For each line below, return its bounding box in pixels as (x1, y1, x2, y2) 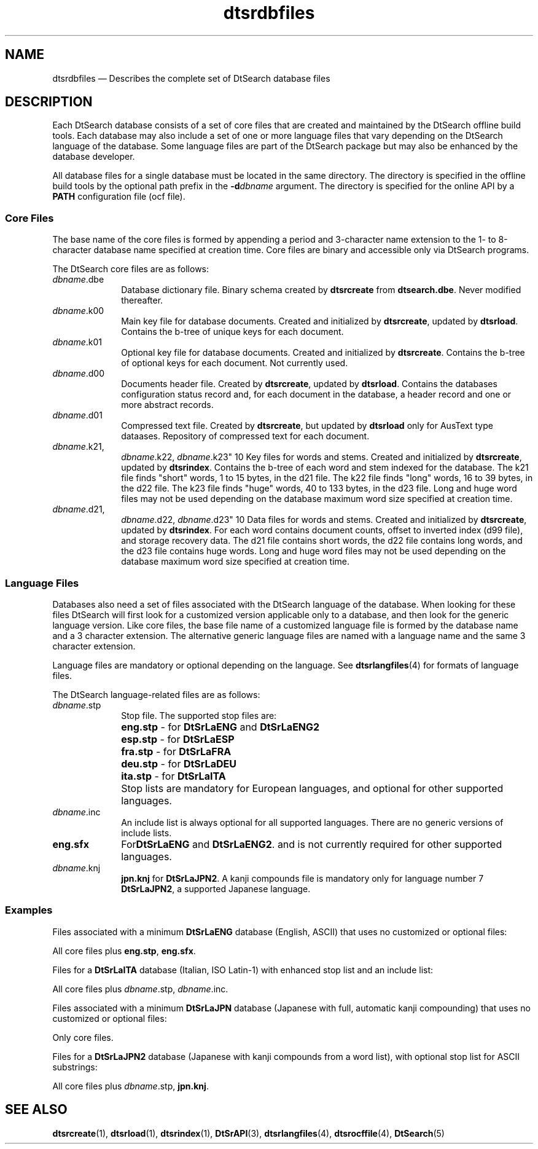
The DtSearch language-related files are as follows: (52, 689, 260, 700)
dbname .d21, (52, 504, 105, 515)
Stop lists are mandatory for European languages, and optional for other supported (121, 782, 504, 794)
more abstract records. (121, 399, 214, 410)
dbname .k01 (52, 337, 102, 348)
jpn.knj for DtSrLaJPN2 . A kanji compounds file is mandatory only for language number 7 (121, 873, 484, 884)
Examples (5, 904, 53, 917)
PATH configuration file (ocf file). (52, 191, 185, 202)
